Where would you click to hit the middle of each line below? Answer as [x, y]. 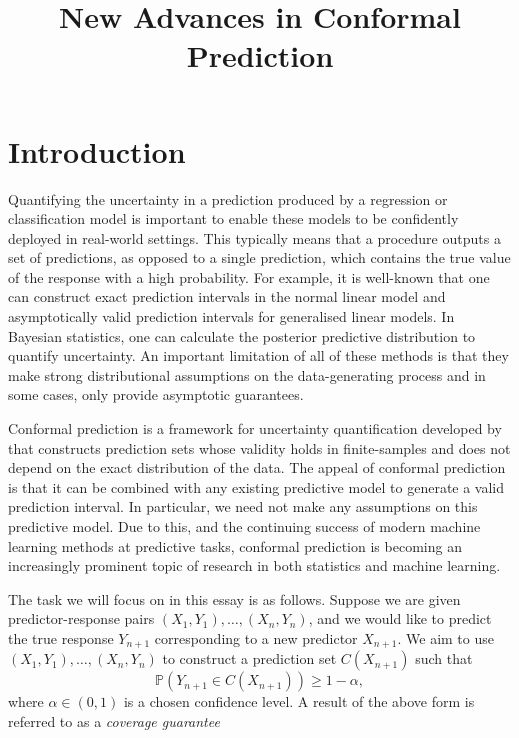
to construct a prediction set [249, 658]
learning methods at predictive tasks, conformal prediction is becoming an [235, 545]
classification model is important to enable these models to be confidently [233, 218]
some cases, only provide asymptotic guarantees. [156, 394]
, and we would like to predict [400, 618]
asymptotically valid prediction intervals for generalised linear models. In [231, 316]
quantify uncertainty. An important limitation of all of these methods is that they [258, 355]
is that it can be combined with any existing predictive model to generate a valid [256, 486]
